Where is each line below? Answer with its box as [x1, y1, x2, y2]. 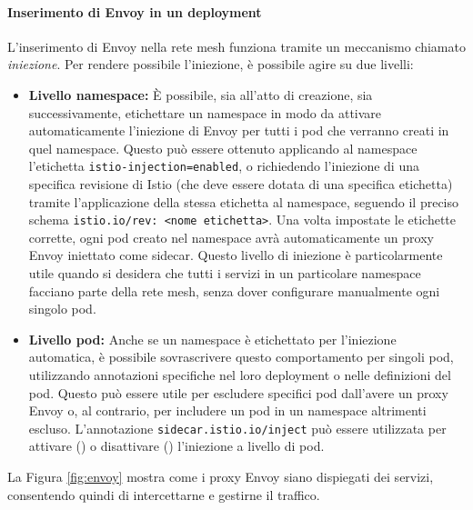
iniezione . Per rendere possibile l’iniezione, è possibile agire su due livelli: [7, 55, 414, 74]
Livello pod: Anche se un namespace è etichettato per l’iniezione [28, 329, 397, 348]
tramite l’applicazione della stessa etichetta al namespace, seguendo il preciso [28, 192, 459, 211]
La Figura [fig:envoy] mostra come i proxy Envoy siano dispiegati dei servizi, [7, 467, 434, 486]
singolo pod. [28, 299, 96, 318]
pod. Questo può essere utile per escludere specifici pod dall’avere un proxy [28, 383, 448, 402]
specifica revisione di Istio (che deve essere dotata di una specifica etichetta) [28, 175, 453, 194]
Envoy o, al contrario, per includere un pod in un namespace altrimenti [28, 401, 427, 420]
